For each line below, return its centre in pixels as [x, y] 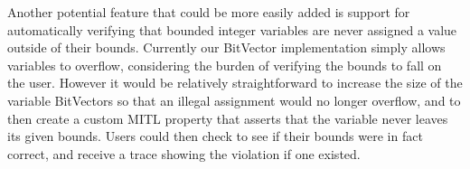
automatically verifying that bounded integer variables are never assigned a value [232, 29]
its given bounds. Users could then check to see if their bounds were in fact [215, 136]
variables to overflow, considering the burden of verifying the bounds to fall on [225, 65]
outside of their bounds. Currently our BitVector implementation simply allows [226, 47]
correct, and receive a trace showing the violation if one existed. [184, 153]
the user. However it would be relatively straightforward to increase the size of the [235, 83]
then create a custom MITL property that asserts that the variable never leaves [228, 118]
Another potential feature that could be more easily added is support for [209, 12]
